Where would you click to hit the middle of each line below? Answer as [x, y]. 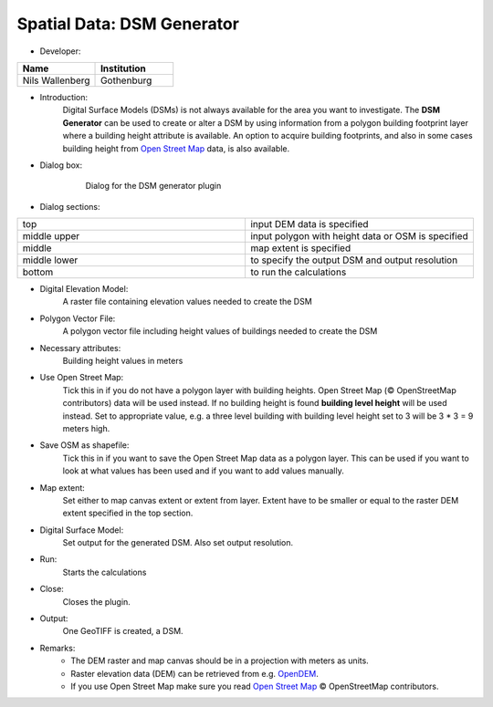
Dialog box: [61, 165]
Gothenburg [126, 80]
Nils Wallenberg [56, 80]
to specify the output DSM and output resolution [354, 260]
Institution [123, 68]
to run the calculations [299, 272]
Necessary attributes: [80, 348]
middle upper [51, 236]
